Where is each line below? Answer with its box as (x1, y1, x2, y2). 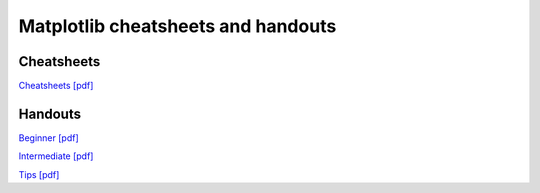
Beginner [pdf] (18, 131, 79, 144)
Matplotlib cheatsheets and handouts (18, 15, 337, 37)
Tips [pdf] (18, 168, 60, 180)
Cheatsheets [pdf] (18, 80, 94, 92)
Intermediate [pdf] (18, 150, 94, 162)
